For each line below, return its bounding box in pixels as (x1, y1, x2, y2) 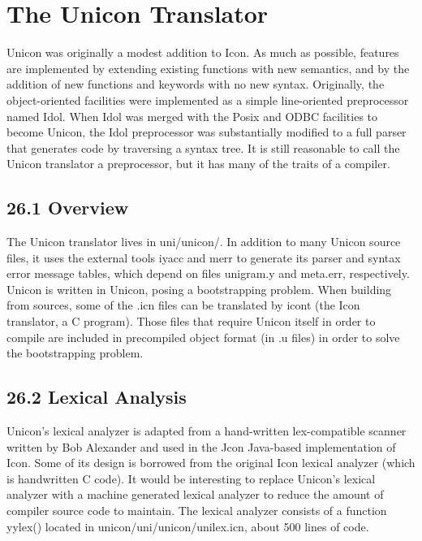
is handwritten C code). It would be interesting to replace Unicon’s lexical (6, 470, 376, 487)
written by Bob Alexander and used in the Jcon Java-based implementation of (6, 438, 396, 455)
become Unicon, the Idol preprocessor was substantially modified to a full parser (6, 123, 407, 141)
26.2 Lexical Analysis (6, 384, 187, 409)
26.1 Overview (6, 195, 129, 220)
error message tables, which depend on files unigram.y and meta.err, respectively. (6, 265, 410, 282)
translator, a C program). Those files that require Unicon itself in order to (6, 313, 376, 330)
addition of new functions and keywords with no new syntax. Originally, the (6, 76, 385, 93)
